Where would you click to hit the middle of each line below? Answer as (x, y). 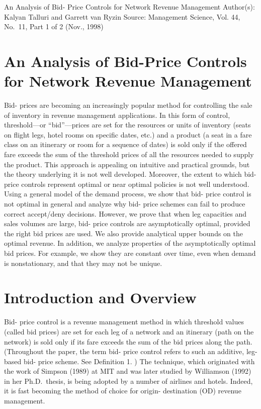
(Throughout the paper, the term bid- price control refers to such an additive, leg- (131, 351)
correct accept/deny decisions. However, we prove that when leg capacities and (125, 213)
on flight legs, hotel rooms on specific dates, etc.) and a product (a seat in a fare (128, 134)
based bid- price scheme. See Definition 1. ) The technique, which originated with (129, 361)
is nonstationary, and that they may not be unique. (83, 263)
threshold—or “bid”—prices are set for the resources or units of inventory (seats (127, 125)
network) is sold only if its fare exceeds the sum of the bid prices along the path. (128, 341)
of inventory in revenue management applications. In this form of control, (117, 115)
